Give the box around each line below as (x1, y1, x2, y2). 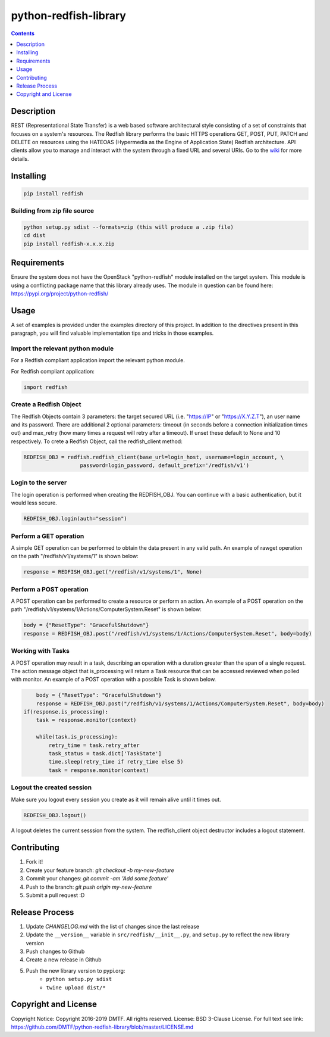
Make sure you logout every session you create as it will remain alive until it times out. (11, 796, 221, 803)
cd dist (23, 232, 46, 239)
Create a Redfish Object (11, 400, 81, 409)
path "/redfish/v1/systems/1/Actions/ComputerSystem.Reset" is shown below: (11, 606, 202, 613)
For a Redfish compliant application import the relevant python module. (11, 357, 186, 364)
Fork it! (26, 858, 43, 865)
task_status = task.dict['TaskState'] (48, 750, 162, 756)
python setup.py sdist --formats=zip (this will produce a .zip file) (23, 223, 234, 231)
